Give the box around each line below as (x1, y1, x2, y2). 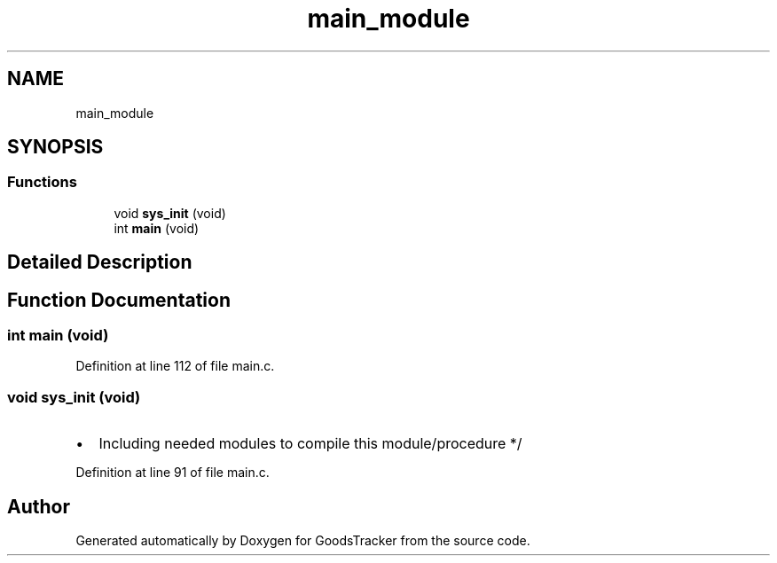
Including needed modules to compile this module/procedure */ (98, 434, 522, 453)
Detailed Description (7, 251, 192, 274)
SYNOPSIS (7, 136, 104, 159)
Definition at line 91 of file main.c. (75, 465, 270, 481)
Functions (7, 173, 77, 192)
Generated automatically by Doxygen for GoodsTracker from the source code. (75, 533, 530, 549)
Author (7, 495, 70, 518)
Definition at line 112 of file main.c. (75, 358, 275, 374)
